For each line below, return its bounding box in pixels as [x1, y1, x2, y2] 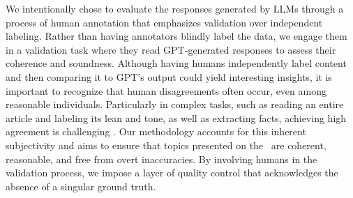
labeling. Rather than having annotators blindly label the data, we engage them [6, 29, 347, 43]
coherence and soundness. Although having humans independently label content [6, 56, 347, 70]
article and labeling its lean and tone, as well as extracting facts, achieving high [6, 110, 347, 125]
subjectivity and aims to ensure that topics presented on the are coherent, [6, 137, 326, 152]
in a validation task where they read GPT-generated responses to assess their [6, 42, 336, 56]
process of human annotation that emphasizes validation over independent [6, 15, 323, 29]
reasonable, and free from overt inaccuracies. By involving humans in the [6, 151, 317, 166]
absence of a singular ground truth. [6, 178, 156, 193]
